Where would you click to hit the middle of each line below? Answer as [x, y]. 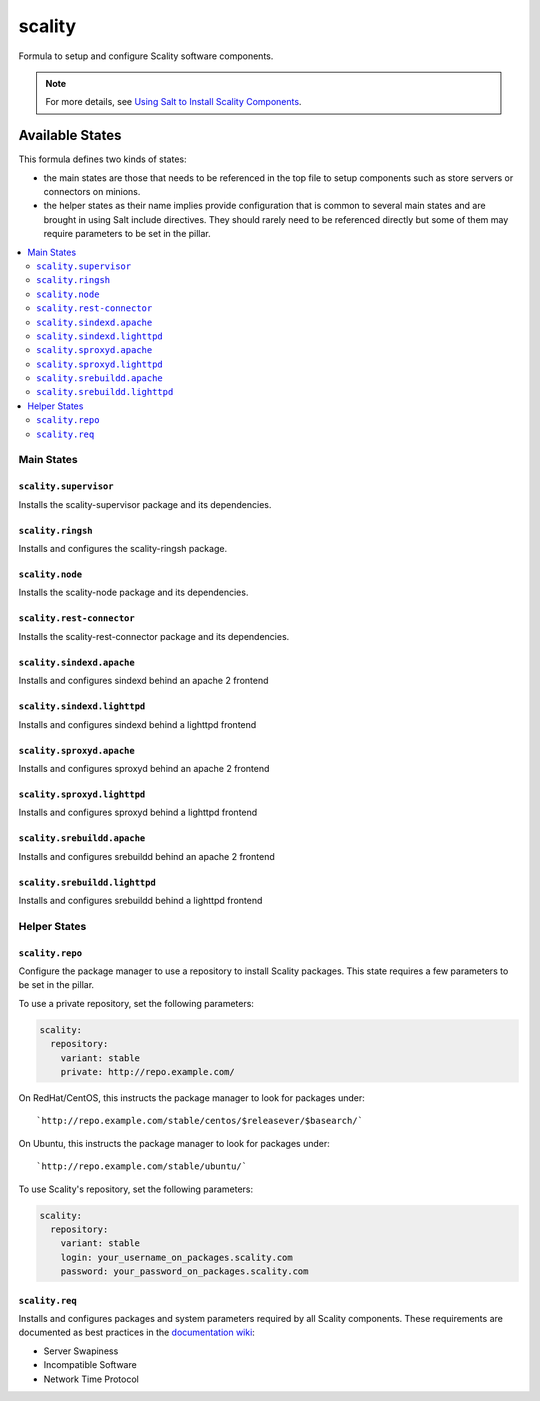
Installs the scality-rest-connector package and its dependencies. [154, 636]
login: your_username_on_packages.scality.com [177, 1257]
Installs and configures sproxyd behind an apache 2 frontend [144, 768]
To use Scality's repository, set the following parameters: [136, 1189]
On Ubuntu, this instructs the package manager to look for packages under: [174, 1143]
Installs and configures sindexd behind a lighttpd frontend [137, 724]
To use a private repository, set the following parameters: [136, 1003]
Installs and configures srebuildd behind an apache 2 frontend [146, 856]
